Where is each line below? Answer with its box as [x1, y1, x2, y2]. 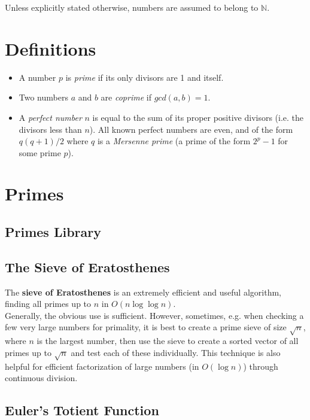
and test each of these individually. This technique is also [71, 346, 281, 358]
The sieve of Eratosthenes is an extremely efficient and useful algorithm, [5, 285, 281, 298]
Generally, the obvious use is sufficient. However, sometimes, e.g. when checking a [5, 309, 304, 321]
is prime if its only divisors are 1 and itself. [65, 71, 224, 83]
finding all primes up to [5, 297, 92, 310]
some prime [19, 146, 61, 159]
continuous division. [5, 372, 78, 384]
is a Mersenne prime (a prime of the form [97, 135, 251, 147]
